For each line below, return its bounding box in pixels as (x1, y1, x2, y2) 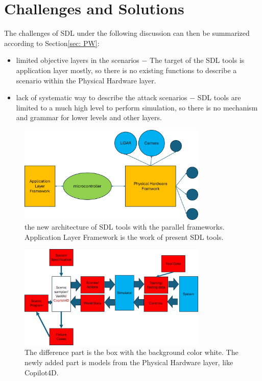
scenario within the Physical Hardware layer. (16, 75, 156, 85)
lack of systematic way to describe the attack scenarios (16, 92, 187, 103)
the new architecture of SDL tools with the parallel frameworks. (25, 221, 225, 232)
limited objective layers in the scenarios (16, 55, 139, 65)
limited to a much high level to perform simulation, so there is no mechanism (16, 102, 258, 113)
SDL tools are (197, 92, 241, 103)
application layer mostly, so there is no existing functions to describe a (16, 64, 237, 75)
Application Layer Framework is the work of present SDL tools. (25, 231, 224, 242)
